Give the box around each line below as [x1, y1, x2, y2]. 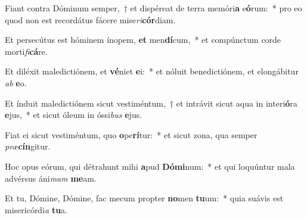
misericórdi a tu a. [5, 203, 67, 216]
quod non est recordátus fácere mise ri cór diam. [5, 13, 176, 26]
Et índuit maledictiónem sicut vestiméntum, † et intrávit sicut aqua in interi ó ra [5, 96, 297, 109]
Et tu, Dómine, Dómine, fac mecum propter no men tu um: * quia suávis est [5, 192, 284, 204]
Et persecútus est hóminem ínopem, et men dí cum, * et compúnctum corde [5, 33, 281, 46]
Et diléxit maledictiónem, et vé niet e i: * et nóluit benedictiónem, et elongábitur [5, 65, 299, 77]
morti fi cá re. [5, 45, 48, 57]
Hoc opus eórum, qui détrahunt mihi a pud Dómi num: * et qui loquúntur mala [5, 160, 295, 172]
